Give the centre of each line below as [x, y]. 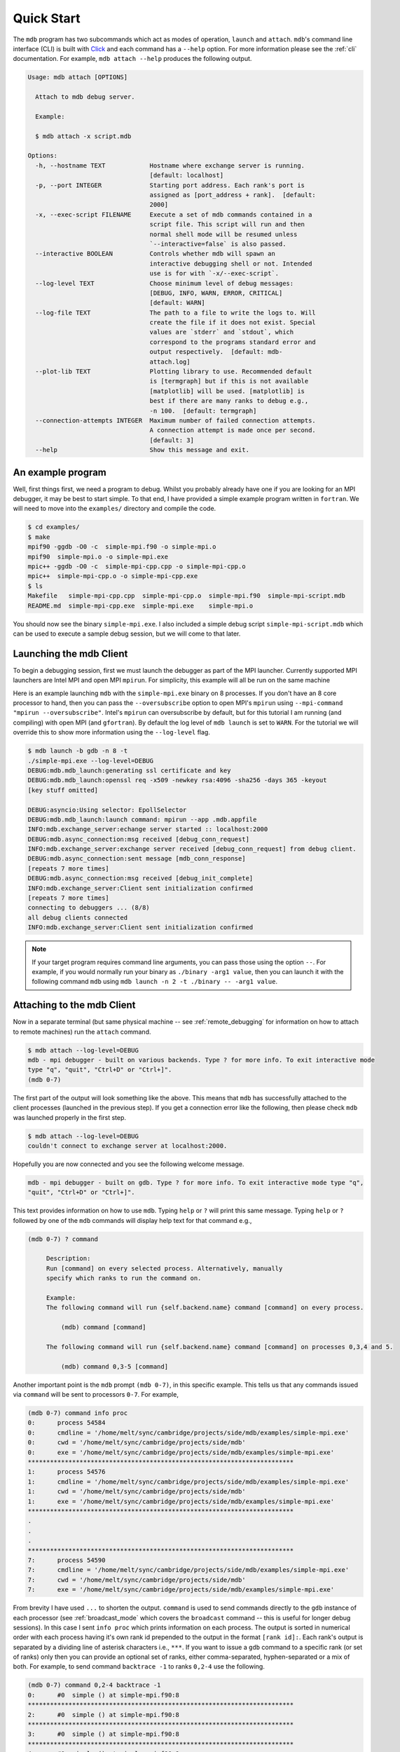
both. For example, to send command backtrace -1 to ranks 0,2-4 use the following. [139, 1667]
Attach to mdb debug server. [85, 97]
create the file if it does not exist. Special [233, 323]
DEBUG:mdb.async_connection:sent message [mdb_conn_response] [137, 859]
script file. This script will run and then [227, 225]
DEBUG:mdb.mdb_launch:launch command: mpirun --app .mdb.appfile [142, 819]
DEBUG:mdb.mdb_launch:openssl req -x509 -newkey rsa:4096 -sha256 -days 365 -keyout [177, 780]
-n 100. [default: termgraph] [203, 411]
